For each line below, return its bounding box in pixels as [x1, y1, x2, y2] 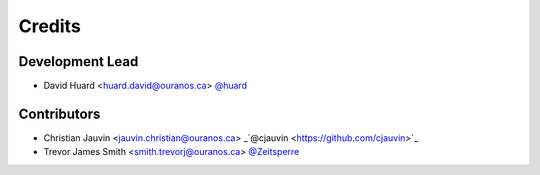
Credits [18, 15, 82, 37]
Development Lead [18, 53, 139, 70]
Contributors [18, 105, 101, 122]
